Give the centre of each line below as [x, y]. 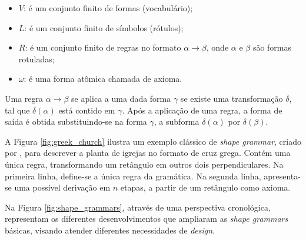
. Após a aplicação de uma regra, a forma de [202, 110]
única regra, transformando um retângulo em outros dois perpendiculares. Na [144, 164]
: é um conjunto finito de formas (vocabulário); [108, 8]
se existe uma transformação [232, 98]
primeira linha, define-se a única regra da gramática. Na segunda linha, [133, 176]
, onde [217, 47]
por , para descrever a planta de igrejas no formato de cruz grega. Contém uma [148, 153]
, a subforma [177, 121]
